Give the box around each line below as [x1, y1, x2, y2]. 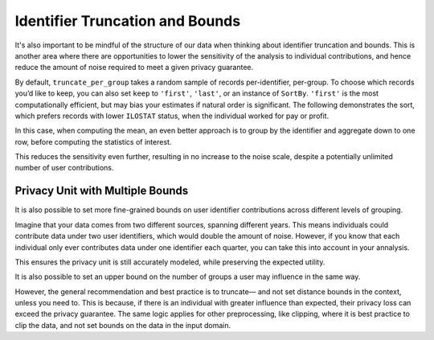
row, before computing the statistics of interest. [14, 137, 172, 146]
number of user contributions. [14, 163, 114, 173]
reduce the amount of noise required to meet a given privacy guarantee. [14, 63, 254, 72]
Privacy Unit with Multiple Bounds [14, 184, 189, 198]
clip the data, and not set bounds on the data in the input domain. [14, 320, 231, 330]
